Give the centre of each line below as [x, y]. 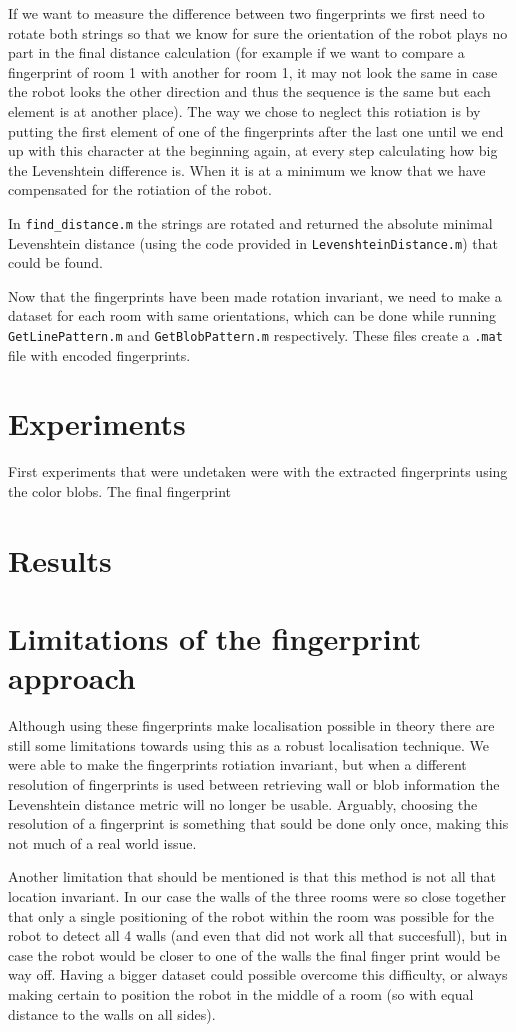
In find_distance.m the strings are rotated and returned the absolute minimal [250, 222]
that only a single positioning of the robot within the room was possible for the [251, 915]
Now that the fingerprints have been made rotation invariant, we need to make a [255, 295]
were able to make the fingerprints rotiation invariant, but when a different [237, 764]
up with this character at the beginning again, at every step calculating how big [253, 150]
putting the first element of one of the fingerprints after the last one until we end [256, 130]
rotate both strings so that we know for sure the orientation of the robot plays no [258, 32]
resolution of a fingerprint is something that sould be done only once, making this [258, 823]
